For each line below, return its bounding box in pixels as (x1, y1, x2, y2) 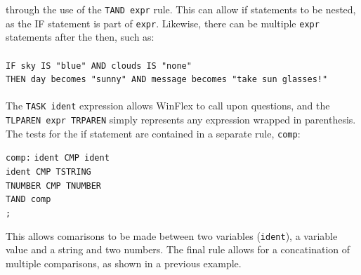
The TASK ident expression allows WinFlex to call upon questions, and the (6, 98, 330, 113)
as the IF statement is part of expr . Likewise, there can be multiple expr (6, 15, 320, 30)
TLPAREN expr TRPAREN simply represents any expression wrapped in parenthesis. (6, 112, 356, 127)
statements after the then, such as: (6, 29, 155, 44)
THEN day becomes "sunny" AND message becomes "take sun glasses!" (6, 74, 328, 85)
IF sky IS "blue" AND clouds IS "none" (6, 60, 192, 71)
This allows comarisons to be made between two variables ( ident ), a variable (6, 228, 338, 243)
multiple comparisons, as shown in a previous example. (6, 255, 242, 270)
